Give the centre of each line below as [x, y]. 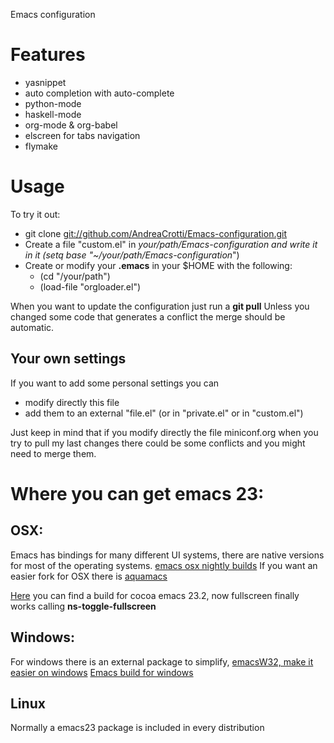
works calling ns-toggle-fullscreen [83, 606]
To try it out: [35, 214]
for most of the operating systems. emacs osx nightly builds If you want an [164, 565]
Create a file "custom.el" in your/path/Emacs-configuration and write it [171, 244]
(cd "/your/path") [75, 276]
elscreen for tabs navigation [82, 135]
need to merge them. [53, 453]
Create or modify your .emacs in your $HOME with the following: [158, 265]
